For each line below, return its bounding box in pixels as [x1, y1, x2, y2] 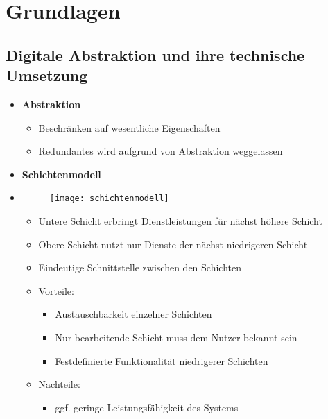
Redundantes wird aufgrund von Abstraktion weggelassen [38, 144, 283, 158]
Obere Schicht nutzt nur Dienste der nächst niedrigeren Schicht [38, 237, 308, 251]
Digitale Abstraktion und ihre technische [6, 44, 305, 65]
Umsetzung [6, 65, 88, 86]
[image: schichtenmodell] [49, 194, 169, 204]
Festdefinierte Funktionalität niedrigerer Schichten [55, 353, 268, 368]
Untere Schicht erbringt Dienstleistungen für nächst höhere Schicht [38, 214, 322, 228]
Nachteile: [38, 377, 80, 391]
